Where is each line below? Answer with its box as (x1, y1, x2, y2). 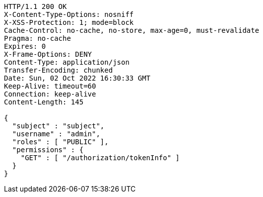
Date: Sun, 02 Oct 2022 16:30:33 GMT (4, 74, 151, 82)
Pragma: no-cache (4, 34, 71, 42)
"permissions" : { (12, 146, 84, 154)
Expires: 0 (4, 42, 46, 50)
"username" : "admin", (12, 130, 100, 138)
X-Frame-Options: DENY (4, 50, 92, 58)
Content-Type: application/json (4, 58, 130, 66)
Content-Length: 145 (4, 98, 84, 106)
